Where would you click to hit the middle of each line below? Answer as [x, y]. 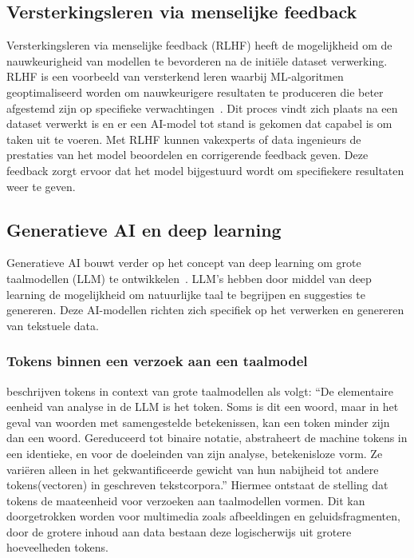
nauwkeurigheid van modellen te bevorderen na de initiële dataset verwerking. [197, 60]
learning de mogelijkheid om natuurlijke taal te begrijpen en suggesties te [186, 294]
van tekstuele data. [53, 325]
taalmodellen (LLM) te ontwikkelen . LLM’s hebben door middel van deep [189, 278]
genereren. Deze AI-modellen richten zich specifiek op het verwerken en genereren [205, 310]
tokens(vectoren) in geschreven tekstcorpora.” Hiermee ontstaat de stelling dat [197, 485]
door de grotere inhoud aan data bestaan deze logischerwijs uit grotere [179, 531]
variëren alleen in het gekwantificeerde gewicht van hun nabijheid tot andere [193, 469]
